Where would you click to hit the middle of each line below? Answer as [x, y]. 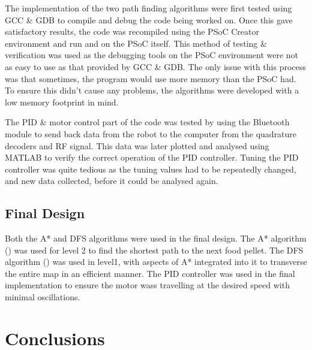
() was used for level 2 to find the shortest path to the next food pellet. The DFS [154, 250]
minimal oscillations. [43, 297]
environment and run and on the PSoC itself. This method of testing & [136, 43]
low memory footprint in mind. [62, 102]
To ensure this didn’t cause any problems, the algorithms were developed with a [152, 90]
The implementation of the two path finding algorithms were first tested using [148, 8]
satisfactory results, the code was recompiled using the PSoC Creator [132, 31]
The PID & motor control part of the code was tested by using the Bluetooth [147, 122]
